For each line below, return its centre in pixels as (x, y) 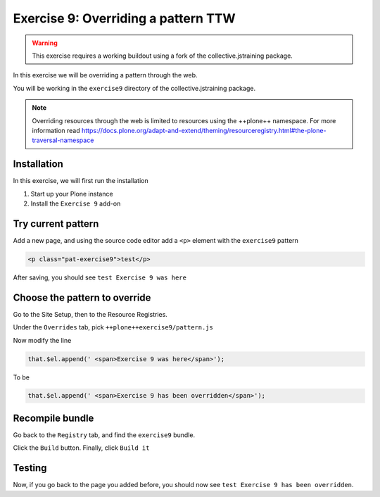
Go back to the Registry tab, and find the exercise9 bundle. (104, 435)
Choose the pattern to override (82, 297)
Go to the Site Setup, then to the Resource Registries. (90, 314)
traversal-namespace (63, 140)
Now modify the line (42, 340)
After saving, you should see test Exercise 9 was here (100, 277)
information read (56, 130)
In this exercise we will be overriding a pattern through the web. (105, 75)
